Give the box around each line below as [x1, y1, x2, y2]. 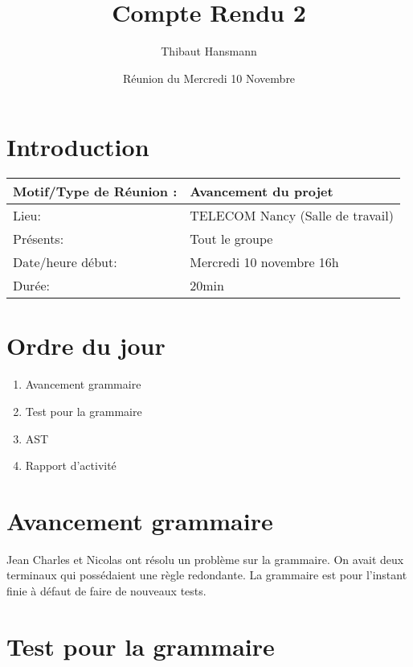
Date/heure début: [13, 253, 117, 272]
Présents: [13, 229, 64, 249]
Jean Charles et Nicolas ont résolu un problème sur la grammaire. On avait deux [6, 550, 404, 567]
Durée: [13, 276, 51, 295]
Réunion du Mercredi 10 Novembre [122, 69, 296, 86]
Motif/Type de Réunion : [13, 182, 178, 201]
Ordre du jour [6, 329, 166, 362]
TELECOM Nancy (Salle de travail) [190, 206, 394, 225]
